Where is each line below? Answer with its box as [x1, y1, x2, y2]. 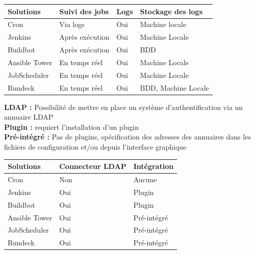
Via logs [59, 19, 85, 30]
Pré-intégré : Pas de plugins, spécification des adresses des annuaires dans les [4, 131, 251, 142]
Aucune [133, 174, 157, 184]
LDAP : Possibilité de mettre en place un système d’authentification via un [4, 101, 243, 112]
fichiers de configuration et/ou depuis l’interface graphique [4, 142, 187, 152]
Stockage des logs [140, 6, 203, 16]
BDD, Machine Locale [140, 82, 209, 93]
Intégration [133, 161, 174, 172]
